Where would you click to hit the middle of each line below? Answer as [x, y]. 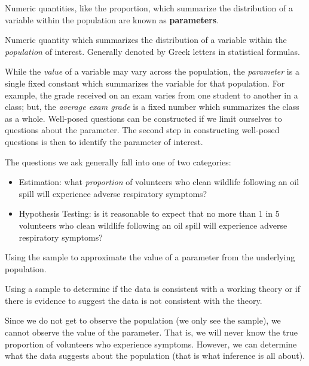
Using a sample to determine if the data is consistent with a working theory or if [153, 289]
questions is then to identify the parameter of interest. [104, 141]
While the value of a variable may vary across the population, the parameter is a [152, 71]
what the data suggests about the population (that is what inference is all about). [155, 356]
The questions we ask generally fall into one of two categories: [118, 162]
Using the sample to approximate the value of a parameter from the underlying [150, 257]
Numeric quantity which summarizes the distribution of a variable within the [146, 40]
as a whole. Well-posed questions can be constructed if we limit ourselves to [143, 118]
